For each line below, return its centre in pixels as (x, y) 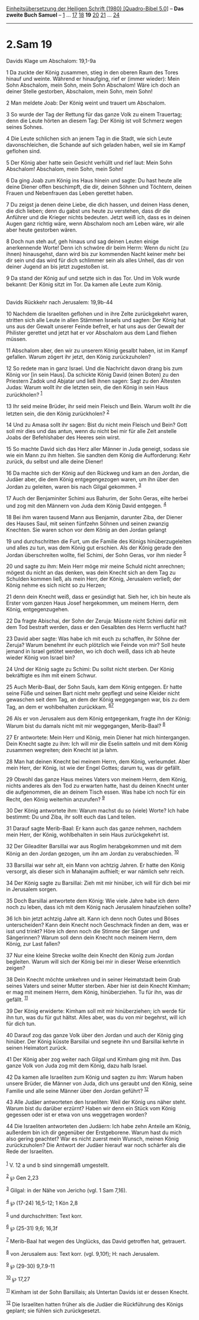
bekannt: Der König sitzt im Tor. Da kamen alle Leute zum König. (84, 284)
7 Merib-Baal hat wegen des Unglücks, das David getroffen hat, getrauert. (96, 1241)
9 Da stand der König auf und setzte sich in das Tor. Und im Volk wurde (93, 278)
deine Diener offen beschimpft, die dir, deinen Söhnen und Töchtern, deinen (99, 187)
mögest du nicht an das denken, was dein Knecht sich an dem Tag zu (91, 573)
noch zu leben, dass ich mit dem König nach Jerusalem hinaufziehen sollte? (99, 907)
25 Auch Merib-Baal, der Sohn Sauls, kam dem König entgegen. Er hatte (94, 687)
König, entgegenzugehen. (38, 610)
